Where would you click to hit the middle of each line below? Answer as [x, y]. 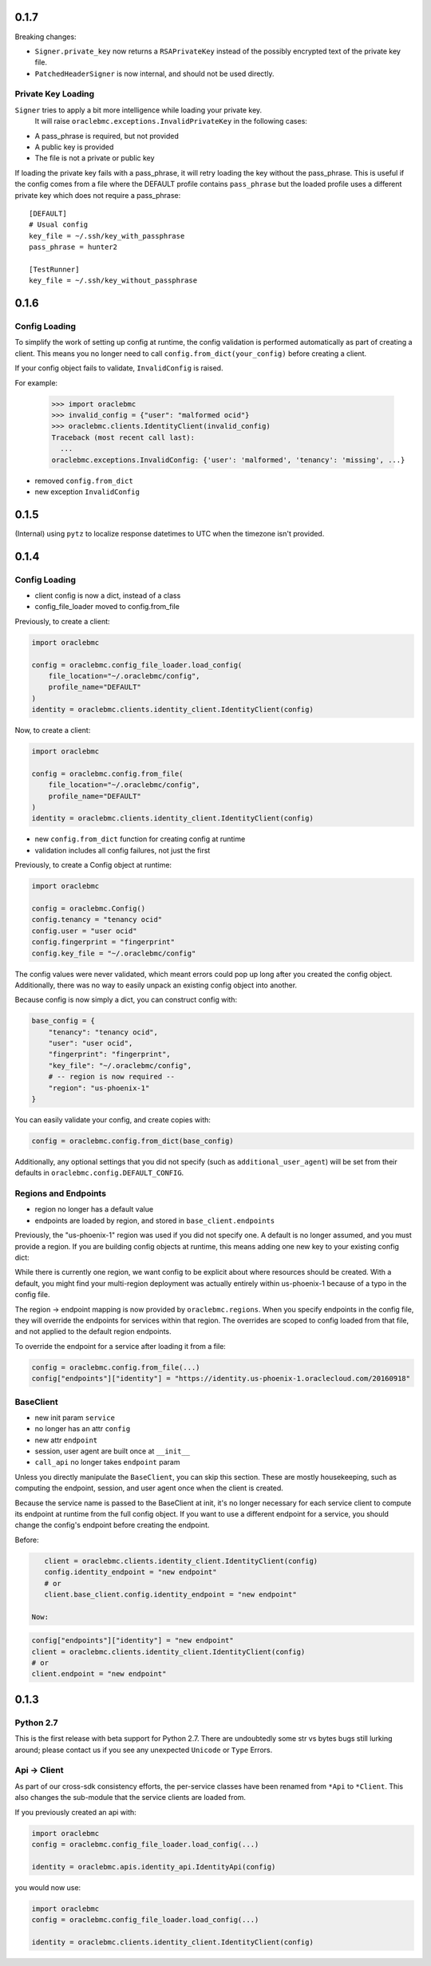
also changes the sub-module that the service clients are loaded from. [130, 1798]
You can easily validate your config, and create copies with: [113, 1119]
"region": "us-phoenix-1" [99, 1088]
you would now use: [48, 1887]
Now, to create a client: [53, 730]
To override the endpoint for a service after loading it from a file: [121, 1346]
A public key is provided [74, 147]
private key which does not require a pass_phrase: [98, 195]
